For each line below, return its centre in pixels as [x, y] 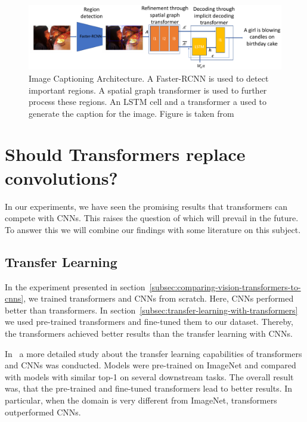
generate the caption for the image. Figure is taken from [131, 113]
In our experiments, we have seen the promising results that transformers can [146, 206]
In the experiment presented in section [75, 286]
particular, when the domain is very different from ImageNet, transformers [141, 400]
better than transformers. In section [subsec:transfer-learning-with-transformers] [151, 310]
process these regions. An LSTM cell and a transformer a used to [148, 102]
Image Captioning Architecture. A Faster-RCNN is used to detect [149, 78]
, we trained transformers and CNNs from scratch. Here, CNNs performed [159, 298]
